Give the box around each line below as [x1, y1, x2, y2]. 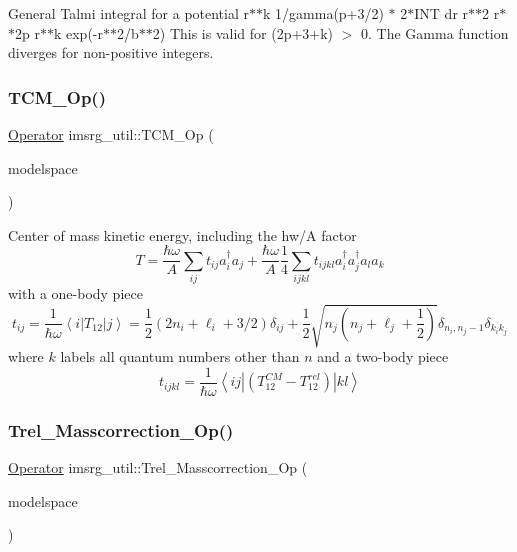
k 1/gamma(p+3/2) [263, 3, 384, 23]
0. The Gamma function [361, 22, 509, 43]
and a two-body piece [317, 346, 449, 367]
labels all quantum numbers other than [60, 346, 300, 367]
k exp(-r [53, 22, 103, 43]
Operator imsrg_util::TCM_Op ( [8, 124, 214, 144]
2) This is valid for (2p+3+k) [152, 22, 334, 43]
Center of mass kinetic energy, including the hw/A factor [8, 224, 357, 245]
